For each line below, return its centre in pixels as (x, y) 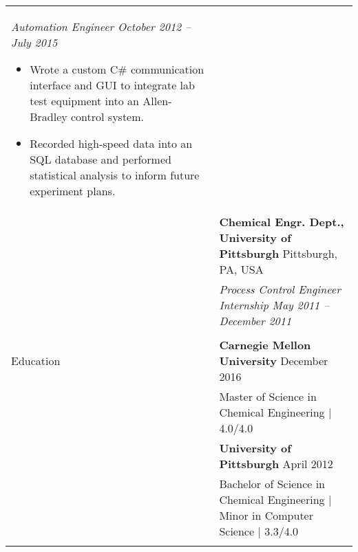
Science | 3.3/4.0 (259, 531)
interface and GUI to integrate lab (112, 85)
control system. (107, 117)
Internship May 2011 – (274, 305)
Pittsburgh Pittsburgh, (278, 253)
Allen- (157, 101)
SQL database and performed (101, 159)
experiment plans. (73, 191)
